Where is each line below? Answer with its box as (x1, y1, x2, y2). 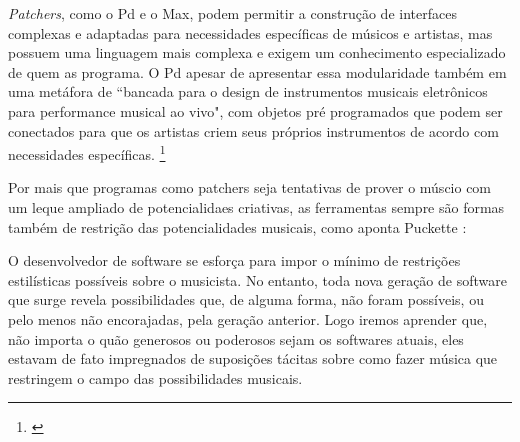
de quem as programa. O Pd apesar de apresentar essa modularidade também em (8, 61, 507, 82)
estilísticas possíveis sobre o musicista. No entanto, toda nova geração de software (8, 269, 507, 290)
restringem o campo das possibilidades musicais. (8, 367, 303, 388)
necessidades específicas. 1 (8, 141, 166, 164)
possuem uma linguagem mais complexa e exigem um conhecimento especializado (8, 42, 506, 63)
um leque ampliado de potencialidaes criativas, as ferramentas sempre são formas (8, 197, 505, 217)
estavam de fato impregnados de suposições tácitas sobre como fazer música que (8, 348, 498, 369)
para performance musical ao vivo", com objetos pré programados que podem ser (8, 100, 503, 121)
